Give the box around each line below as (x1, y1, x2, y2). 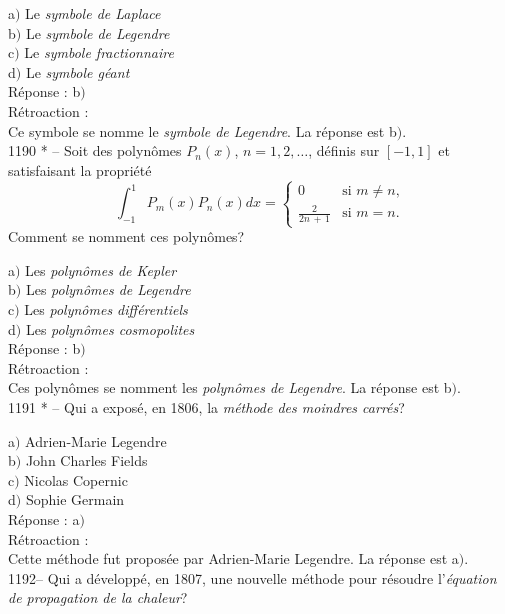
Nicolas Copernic (24, 469, 128, 490)
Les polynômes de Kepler (25, 259, 177, 280)
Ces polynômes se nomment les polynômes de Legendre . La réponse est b (8, 377, 452, 398)
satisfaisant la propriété (8, 159, 152, 180)
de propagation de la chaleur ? (8, 587, 188, 608)
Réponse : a (8, 508, 80, 529)
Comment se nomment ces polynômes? (8, 226, 245, 247)
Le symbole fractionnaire (24, 42, 174, 63)
